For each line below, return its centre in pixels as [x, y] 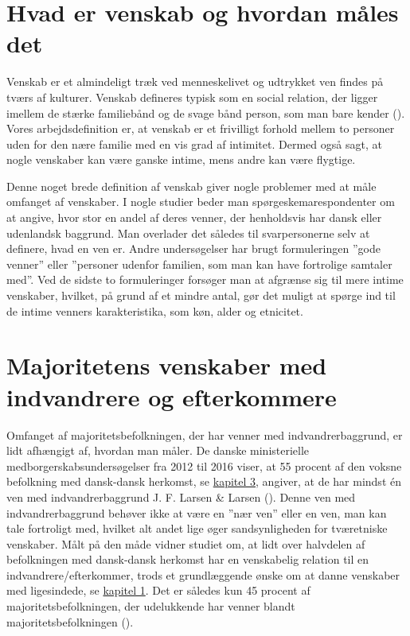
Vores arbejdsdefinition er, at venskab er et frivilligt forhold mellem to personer [201, 128]
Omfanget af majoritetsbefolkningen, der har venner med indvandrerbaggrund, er [205, 434]
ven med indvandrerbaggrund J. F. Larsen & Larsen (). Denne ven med [181, 496]
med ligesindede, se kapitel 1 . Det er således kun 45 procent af [158, 590]
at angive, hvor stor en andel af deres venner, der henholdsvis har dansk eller [194, 217]
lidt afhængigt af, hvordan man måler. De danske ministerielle [158, 450]
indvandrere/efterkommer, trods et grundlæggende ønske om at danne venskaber [203, 574]
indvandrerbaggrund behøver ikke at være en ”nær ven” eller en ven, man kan [197, 512]
